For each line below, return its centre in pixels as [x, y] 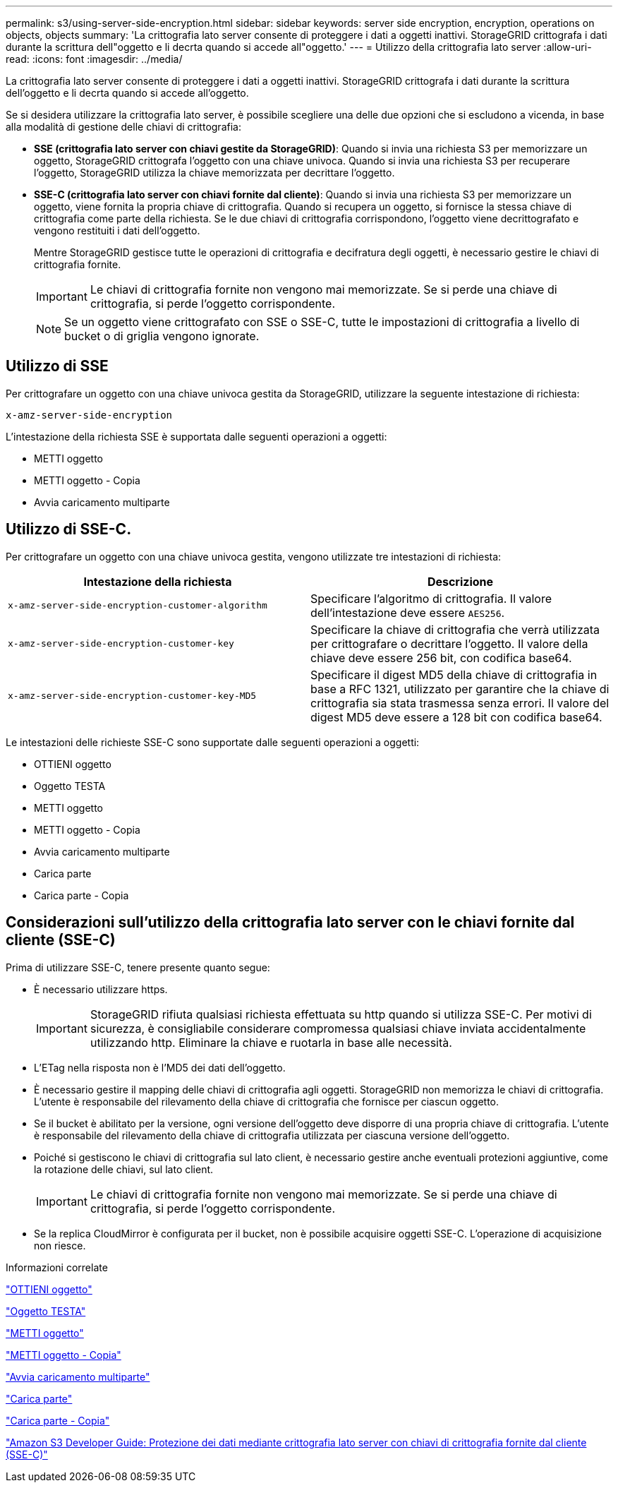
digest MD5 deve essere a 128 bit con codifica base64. [456, 717]
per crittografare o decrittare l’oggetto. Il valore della [449, 643]
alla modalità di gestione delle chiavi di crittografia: [123, 127]
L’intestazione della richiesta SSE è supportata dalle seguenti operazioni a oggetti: [196, 436]
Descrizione [460, 581]
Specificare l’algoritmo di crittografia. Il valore [431, 598]
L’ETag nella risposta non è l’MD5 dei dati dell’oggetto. [160, 1067]
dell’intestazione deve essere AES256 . [408, 612]
